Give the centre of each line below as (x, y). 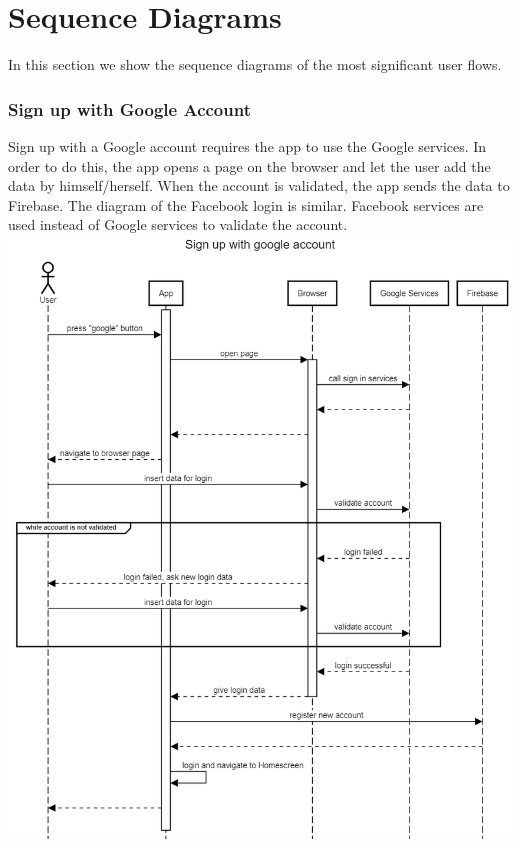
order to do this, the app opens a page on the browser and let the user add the (249, 165)
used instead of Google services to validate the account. (178, 224)
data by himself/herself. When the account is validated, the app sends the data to (259, 185)
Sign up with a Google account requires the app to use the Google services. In (247, 145)
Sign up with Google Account (129, 108)
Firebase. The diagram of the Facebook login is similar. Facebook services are (246, 204)
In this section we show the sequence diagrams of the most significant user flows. (255, 64)
